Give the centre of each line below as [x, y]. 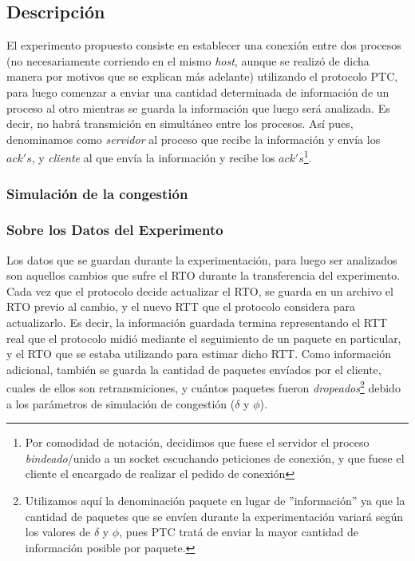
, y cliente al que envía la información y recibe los [153, 158]
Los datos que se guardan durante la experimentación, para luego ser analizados [202, 259]
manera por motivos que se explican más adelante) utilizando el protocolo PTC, [202, 76]
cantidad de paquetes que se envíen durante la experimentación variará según [214, 516]
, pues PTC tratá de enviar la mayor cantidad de [239, 532]
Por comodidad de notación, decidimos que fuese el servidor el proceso [197, 442]
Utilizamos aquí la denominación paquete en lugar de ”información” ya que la [215, 501]
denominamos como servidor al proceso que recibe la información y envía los [194, 139]
